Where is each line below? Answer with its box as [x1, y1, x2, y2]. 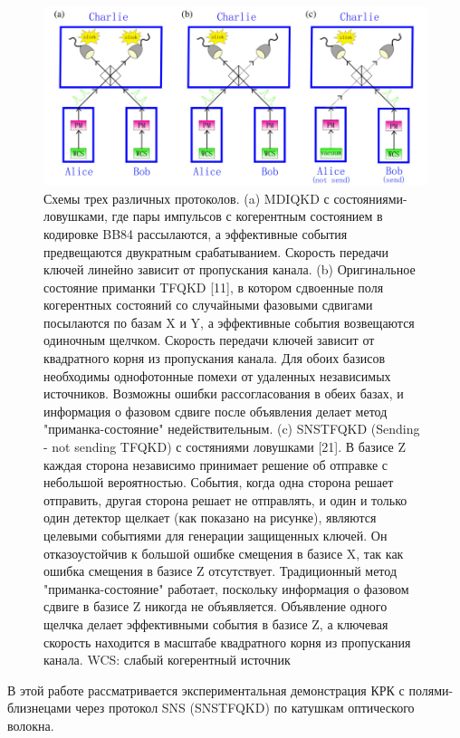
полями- [408, 680, 454, 699]
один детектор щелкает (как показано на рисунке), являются [43, 508, 377, 527]
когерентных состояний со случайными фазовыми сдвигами [43, 295, 373, 314]
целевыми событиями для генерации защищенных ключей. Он [43, 526, 388, 545]
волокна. [7, 715, 54, 734]
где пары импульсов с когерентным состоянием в [111, 206, 383, 225]
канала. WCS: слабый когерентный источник [43, 650, 291, 669]
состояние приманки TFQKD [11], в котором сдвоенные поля [43, 277, 384, 296]
